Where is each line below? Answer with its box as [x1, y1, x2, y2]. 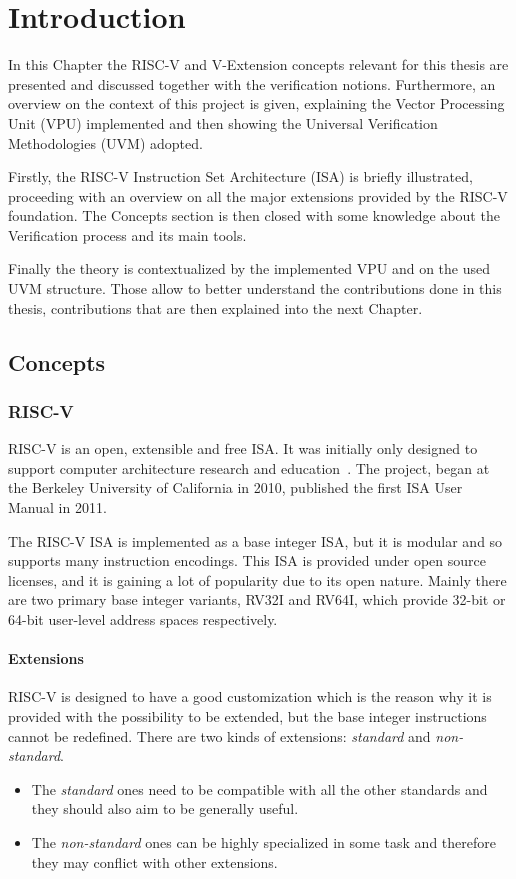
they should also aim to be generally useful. [31, 798, 299, 819]
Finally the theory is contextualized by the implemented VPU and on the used [8, 258, 491, 279]
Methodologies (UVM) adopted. [8, 132, 203, 153]
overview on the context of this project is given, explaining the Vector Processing [8, 93, 505, 114]
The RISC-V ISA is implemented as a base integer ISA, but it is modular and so [8, 530, 503, 551]
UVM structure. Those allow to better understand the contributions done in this [8, 278, 502, 299]
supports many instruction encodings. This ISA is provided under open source [8, 550, 486, 571]
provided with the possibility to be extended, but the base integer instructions [8, 705, 487, 726]
